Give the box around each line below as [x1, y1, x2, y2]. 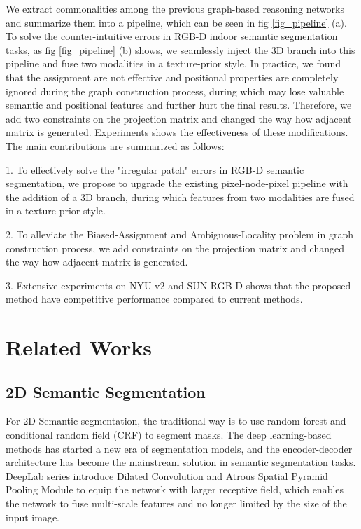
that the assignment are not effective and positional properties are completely [6, 69, 339, 84]
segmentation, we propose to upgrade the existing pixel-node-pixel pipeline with [6, 176, 348, 191]
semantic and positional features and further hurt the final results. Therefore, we [6, 97, 352, 112]
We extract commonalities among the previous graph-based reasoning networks [6, 1, 344, 15]
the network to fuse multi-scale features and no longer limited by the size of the [6, 496, 347, 511]
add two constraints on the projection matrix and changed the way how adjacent [6, 111, 352, 125]
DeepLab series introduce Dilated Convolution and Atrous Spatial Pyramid [6, 468, 328, 483]
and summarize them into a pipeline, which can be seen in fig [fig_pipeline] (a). [6, 15, 347, 29]
